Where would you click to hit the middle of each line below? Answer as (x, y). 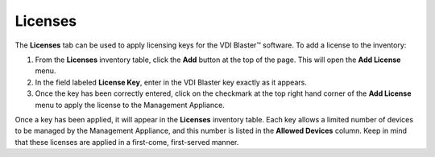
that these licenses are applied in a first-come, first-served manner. (127, 142)
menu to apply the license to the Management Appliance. (130, 105)
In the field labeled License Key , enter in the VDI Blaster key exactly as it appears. (171, 82)
